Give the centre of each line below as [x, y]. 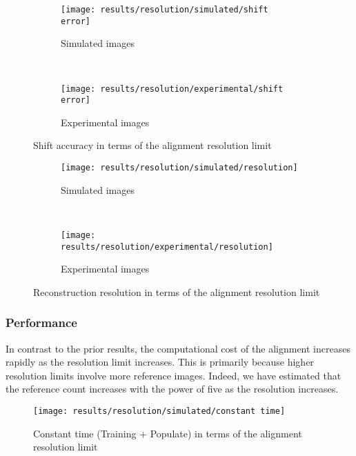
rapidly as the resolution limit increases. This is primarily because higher [160, 362]
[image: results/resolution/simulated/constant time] [159, 411]
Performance [41, 323]
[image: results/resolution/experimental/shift [172, 89]
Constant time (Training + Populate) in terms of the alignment [168, 433]
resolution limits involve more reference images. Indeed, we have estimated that [174, 375]
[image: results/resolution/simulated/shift [165, 10]
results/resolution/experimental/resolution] [167, 247]
